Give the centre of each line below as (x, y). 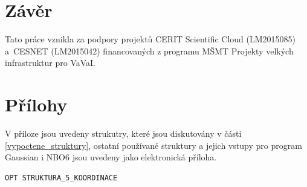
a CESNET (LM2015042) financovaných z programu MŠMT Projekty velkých (149, 51)
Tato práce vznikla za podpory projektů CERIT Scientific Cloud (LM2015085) (150, 39)
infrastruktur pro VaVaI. (50, 63)
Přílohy (36, 104)
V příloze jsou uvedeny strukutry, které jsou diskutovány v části (123, 133)
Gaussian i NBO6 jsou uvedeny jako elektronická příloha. (111, 157)
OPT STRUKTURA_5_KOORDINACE (61, 178)
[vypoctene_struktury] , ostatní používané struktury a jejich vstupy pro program (153, 145)
